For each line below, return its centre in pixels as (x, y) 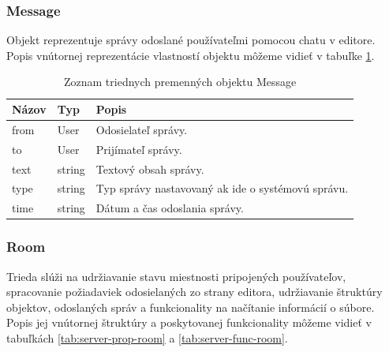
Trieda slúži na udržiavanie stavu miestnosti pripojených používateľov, (176, 276)
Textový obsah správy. (150, 169)
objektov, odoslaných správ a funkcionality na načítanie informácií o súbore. (191, 307)
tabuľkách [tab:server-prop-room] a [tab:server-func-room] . (147, 337)
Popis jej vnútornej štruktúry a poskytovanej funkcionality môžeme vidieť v (189, 322)
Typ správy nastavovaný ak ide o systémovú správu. (222, 188)
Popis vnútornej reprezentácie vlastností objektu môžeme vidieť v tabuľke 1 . (191, 55)
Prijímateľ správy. (139, 149)
